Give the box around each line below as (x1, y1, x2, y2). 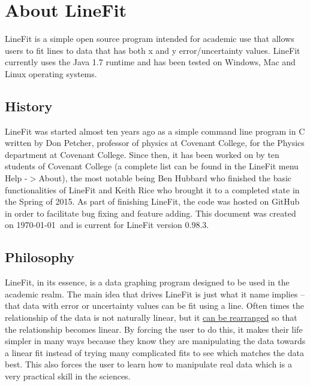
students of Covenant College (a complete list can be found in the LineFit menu (5, 160, 299, 172)
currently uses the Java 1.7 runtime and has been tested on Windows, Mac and (5, 56, 296, 68)
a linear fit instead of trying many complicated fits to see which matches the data (5, 346, 304, 358)
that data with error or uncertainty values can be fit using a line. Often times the (5, 299, 304, 312)
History (5, 96, 53, 115)
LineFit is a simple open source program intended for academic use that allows (5, 32, 294, 45)
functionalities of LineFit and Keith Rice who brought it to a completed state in (5, 183, 300, 196)
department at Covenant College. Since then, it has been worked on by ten (5, 148, 279, 160)
